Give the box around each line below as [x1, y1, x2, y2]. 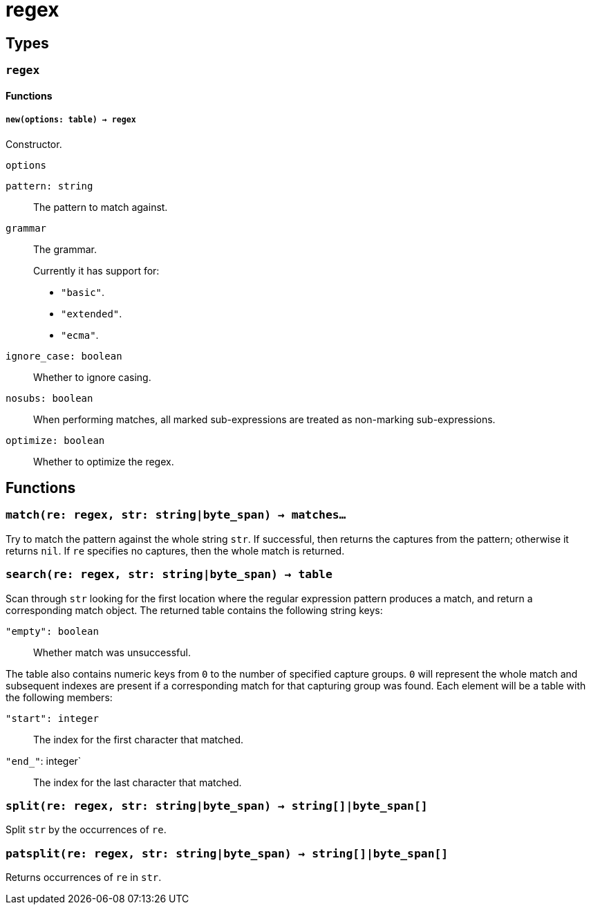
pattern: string [6, 180, 93, 192]
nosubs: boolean [6, 392, 93, 404]
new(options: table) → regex [6, 115, 136, 125]
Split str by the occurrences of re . [6, 824, 167, 836]
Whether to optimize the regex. [33, 455, 174, 467]
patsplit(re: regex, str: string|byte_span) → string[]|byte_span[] [6, 846, 449, 860]
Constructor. [6, 138, 62, 150]
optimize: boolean [6, 434, 105, 446]
